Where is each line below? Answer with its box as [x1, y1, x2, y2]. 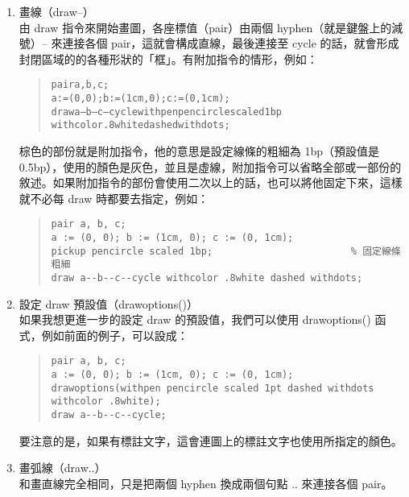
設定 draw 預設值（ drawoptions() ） [19, 295, 199, 312]
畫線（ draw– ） [19, 3, 94, 19]
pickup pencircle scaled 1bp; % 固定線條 [51, 245, 401, 257]
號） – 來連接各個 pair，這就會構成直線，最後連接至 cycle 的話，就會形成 [19, 35, 399, 52]
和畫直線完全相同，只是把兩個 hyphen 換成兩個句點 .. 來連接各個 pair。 [19, 474, 393, 491]
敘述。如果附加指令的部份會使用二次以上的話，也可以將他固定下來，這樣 [19, 174, 403, 191]
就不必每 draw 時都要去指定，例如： [19, 189, 209, 206]
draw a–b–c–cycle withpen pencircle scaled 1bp [51, 106, 282, 118]
